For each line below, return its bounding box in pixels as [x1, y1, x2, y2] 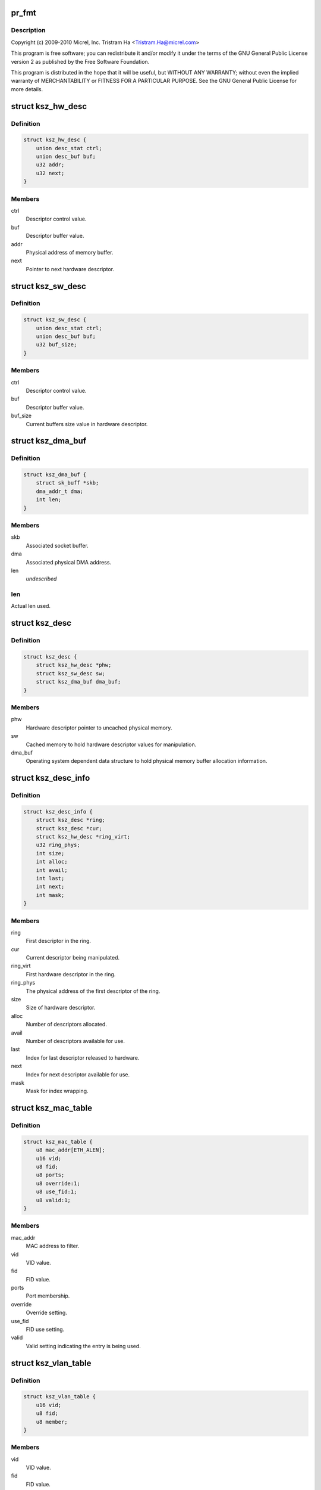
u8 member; [36, 1418, 68, 1425]
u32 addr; [36, 162, 65, 168]
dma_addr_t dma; [36, 488, 83, 495]
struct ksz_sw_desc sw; [36, 670, 105, 676]
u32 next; [36, 170, 65, 176]
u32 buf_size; [36, 342, 77, 348]
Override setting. [26, 1309, 68, 1317]
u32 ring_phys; [36, 842, 80, 849]
